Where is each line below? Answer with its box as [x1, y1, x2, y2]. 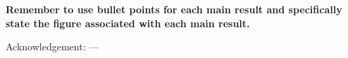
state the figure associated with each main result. [6, 15, 250, 30]
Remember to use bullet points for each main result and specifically [6, 2, 342, 16]
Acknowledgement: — [6, 39, 99, 54]
